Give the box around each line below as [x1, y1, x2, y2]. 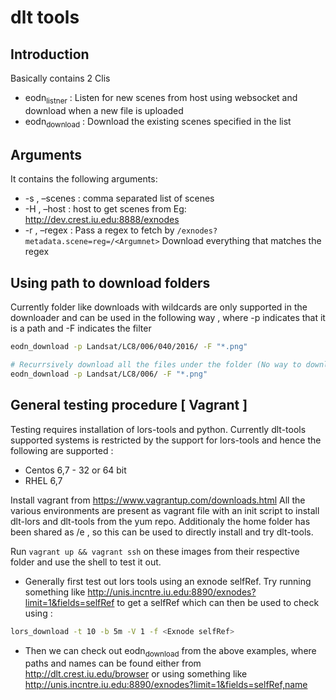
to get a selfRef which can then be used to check [116, 596, 320, 608]
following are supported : [10, 444, 114, 456]
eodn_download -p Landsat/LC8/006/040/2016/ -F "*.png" [10, 342, 248, 352]
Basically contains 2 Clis [10, 72, 111, 84]
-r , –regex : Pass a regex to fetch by [24, 224, 175, 236]
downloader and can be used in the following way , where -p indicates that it [10, 312, 326, 324]
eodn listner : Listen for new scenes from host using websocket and [24, 92, 298, 106]
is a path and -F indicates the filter [10, 322, 152, 335]
